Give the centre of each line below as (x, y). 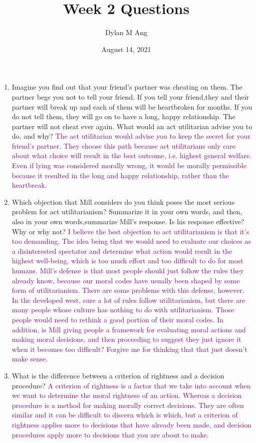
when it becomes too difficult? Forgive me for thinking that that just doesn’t (130, 349)
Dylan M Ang (126, 32)
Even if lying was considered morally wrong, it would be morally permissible (129, 165)
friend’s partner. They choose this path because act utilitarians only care (124, 145)
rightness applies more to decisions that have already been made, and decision (132, 424)
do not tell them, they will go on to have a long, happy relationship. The (123, 116)
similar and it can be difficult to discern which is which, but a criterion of (125, 415)
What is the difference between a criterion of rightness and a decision (118, 375)
